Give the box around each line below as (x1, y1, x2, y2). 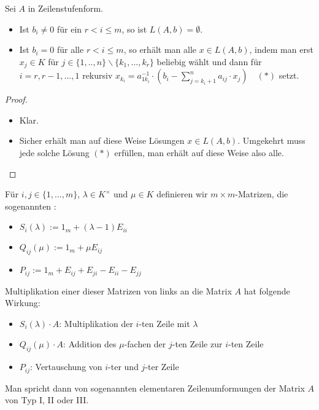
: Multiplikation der (59, 317, 133, 329)
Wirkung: (5, 296, 40, 309)
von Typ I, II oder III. (5, 393, 89, 406)
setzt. (279, 69, 299, 82)
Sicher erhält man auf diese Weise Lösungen (19, 134, 185, 147)
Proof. (5, 93, 28, 106)
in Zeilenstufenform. (28, 2, 103, 14)
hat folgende (244, 284, 290, 297)
